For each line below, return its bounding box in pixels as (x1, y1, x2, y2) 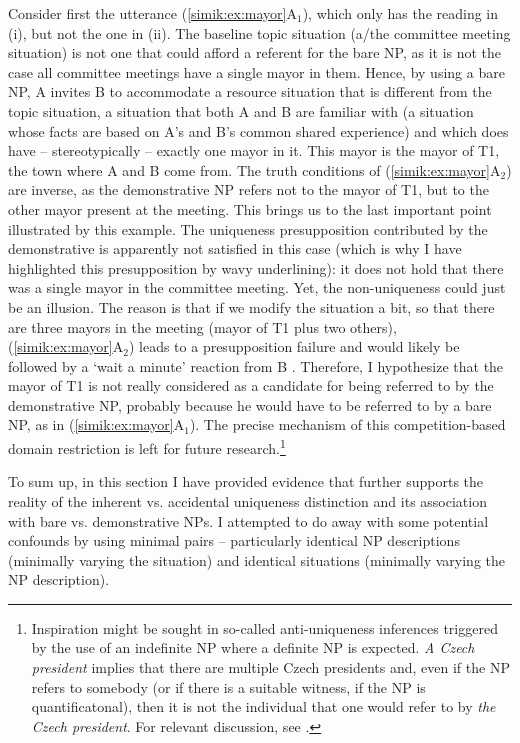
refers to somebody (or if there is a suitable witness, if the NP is (31, 676, 426, 697)
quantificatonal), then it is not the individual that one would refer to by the (31, 696, 496, 717)
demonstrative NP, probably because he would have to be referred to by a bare (8, 394, 492, 415)
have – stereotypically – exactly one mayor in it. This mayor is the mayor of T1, (8, 140, 500, 161)
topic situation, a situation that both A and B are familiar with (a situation (8, 100, 474, 121)
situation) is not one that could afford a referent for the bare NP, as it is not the (8, 42, 502, 63)
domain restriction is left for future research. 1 (8, 435, 286, 458)
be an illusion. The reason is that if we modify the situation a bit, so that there (8, 296, 495, 317)
